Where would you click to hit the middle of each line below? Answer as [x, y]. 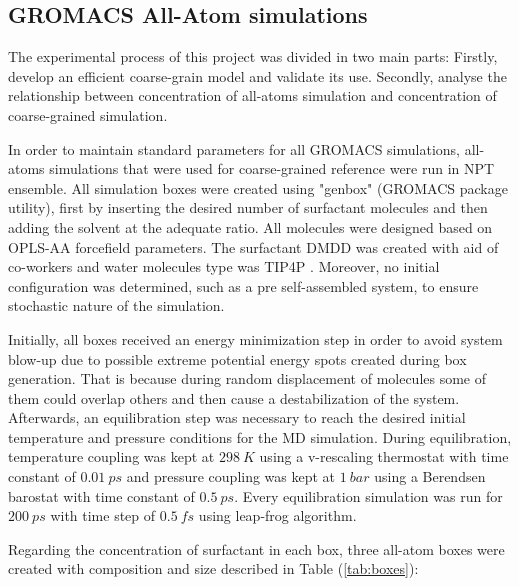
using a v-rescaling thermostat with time [384, 456]
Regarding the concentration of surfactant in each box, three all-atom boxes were [256, 548]
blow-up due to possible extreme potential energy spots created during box [237, 358]
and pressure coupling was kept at [231, 476]
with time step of [103, 515]
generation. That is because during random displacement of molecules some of [247, 378]
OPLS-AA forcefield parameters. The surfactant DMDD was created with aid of [253, 246]
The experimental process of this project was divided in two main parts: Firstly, [253, 56]
